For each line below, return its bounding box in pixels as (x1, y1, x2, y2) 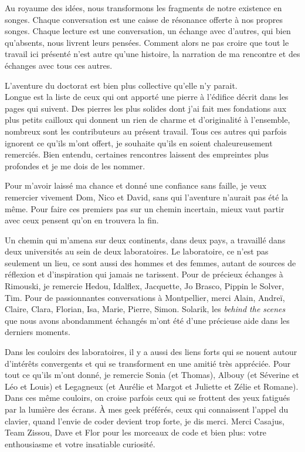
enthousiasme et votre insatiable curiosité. (5, 437, 155, 450)
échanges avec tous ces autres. (5, 59, 113, 71)
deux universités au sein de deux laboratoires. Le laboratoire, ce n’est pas (5, 245, 269, 257)
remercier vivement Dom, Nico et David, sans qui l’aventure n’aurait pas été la (5, 190, 288, 203)
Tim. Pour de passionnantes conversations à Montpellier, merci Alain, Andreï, (5, 291, 285, 303)
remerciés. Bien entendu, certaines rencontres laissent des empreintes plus (5, 148, 269, 160)
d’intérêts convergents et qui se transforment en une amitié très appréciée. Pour (5, 357, 291, 369)
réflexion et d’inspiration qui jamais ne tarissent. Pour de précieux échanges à (5, 268, 283, 280)
